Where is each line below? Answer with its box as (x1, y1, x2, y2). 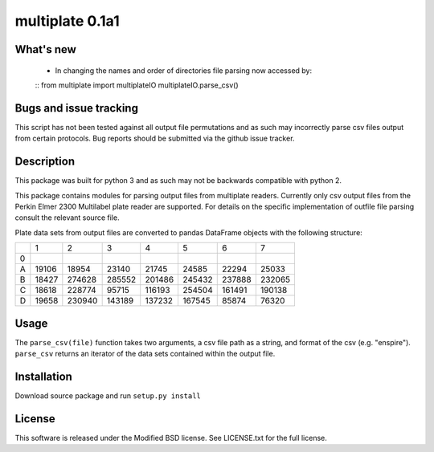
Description (14, 155, 76, 169)
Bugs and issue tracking (14, 101, 138, 115)
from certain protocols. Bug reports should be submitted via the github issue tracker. (14, 133, 295, 144)
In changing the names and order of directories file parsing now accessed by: (55, 65, 313, 75)
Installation (14, 369, 72, 383)
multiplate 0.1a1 (14, 12, 120, 30)
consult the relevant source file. (14, 213, 120, 222)
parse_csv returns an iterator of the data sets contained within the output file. (14, 349, 276, 359)
